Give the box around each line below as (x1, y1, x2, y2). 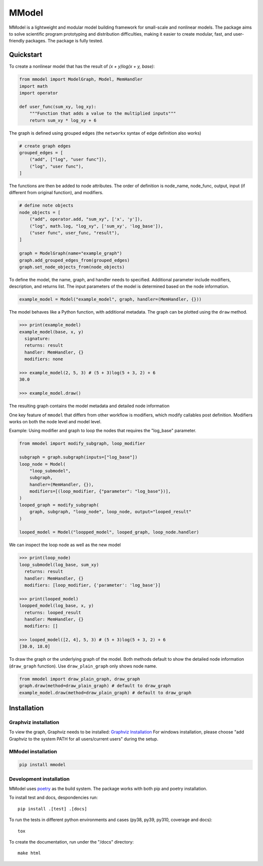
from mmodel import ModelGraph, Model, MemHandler (19, 77, 143, 82)
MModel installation (9, 748, 57, 755)
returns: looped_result (24, 610, 81, 615)
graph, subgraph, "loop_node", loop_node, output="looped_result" (29, 509, 192, 514)
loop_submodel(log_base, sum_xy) (19, 562, 99, 568)
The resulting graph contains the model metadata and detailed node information (9, 403, 170, 409)
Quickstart (9, 51, 42, 59)
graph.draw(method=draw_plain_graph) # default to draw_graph (19, 683, 171, 689)
